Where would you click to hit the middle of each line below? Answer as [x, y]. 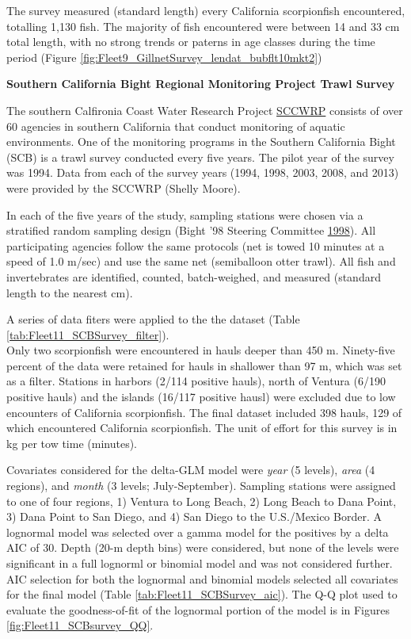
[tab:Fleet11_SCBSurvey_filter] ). [88, 334]
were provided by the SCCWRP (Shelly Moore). [124, 187]
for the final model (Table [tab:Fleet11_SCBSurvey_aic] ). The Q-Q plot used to [202, 594]
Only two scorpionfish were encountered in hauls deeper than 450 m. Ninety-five [201, 350]
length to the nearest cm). [70, 292]
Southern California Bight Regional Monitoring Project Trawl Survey [201, 84]
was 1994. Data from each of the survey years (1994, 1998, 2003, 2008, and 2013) [203, 172]
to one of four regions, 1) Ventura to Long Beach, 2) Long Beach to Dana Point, [202, 501]
